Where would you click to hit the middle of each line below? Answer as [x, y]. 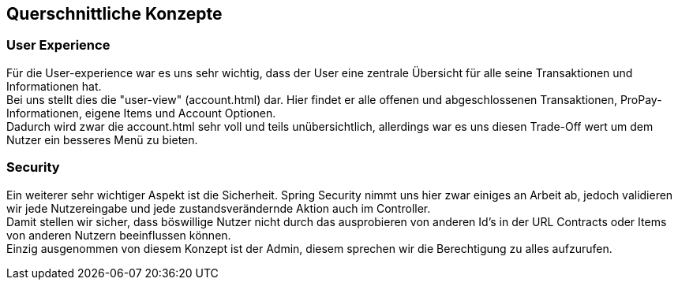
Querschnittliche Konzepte [114, 14]
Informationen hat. [54, 86]
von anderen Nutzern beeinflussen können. [119, 235]
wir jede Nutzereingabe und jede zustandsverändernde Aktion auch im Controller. [219, 208]
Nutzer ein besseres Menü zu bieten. [102, 139]
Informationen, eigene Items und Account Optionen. [141, 113]
